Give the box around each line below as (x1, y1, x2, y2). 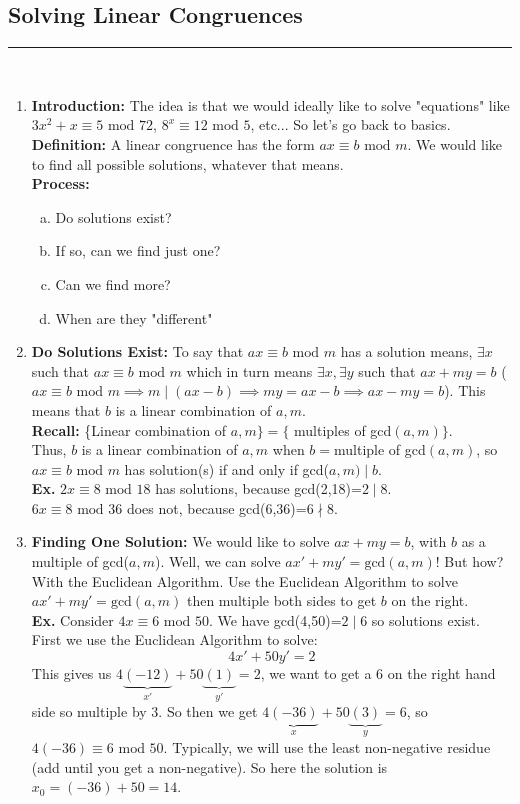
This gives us (31, 663, 112, 684)
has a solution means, (340, 341, 473, 362)
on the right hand (387, 663, 496, 684)
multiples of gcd (294, 419, 392, 440)
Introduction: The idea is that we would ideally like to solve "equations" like (31, 94, 510, 115)
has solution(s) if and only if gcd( (124, 458, 330, 479)
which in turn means (186, 360, 313, 381)
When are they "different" (55, 307, 213, 328)
